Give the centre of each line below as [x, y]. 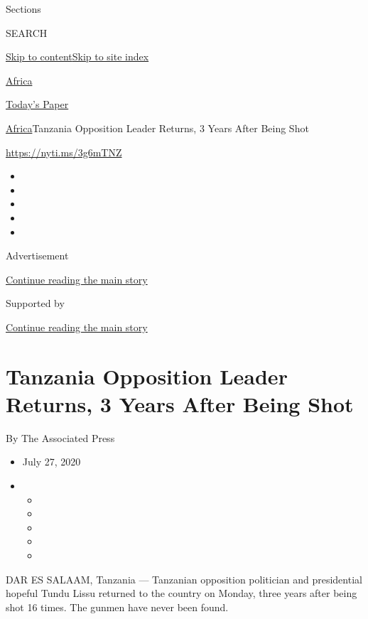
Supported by [35, 303]
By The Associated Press [60, 437]
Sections [23, 9]
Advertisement [37, 255]
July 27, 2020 [52, 462]
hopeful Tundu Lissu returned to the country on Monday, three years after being [182, 593]
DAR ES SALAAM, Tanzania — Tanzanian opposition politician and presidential [184, 579]
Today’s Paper [37, 104]
